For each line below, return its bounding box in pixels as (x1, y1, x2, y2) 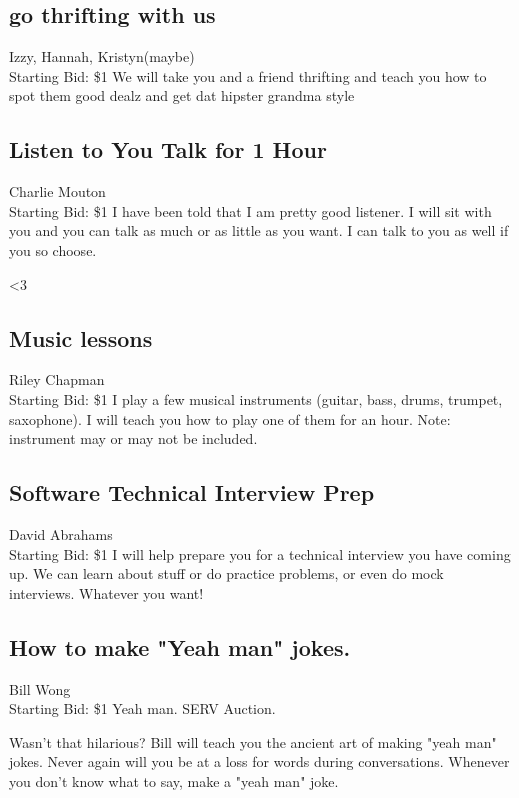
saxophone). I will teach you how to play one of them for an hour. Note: (9, 408, 451, 429)
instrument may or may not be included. (9, 428, 258, 449)
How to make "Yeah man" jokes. (9, 631, 351, 662)
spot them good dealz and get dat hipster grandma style (9, 85, 355, 106)
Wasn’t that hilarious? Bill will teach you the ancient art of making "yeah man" (9, 731, 497, 752)
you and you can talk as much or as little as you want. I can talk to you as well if (9, 220, 509, 241)
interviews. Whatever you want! (9, 582, 204, 603)
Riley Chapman (9, 369, 105, 390)
